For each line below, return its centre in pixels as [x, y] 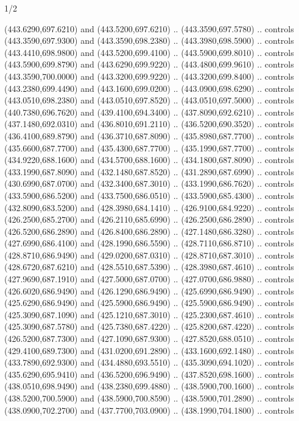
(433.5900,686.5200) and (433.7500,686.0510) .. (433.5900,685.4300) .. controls [149, 195]
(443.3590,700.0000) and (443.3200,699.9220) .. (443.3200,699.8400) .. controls [149, 76]
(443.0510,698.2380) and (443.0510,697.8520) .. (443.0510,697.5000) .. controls [149, 100]
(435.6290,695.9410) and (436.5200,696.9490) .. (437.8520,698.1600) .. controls [149, 374]
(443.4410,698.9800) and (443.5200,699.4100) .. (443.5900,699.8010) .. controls [149, 52]
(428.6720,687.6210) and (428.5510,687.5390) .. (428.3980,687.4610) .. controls [149, 267]
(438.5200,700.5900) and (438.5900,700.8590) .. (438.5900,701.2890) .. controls [149, 398]
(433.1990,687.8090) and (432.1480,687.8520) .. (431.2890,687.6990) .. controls [149, 171]
